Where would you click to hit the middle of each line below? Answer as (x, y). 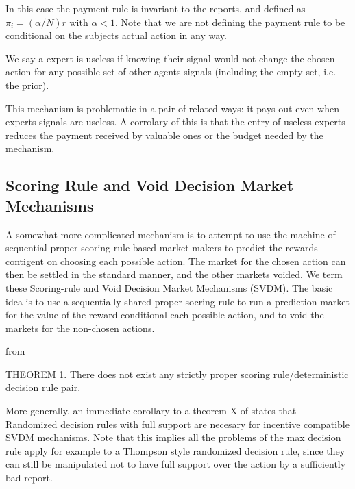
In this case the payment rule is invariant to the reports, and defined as (156, 8)
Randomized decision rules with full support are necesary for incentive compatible (177, 424)
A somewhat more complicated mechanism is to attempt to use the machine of (171, 234)
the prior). (27, 85)
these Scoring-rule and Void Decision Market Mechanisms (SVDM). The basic (169, 287)
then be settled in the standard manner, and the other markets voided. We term (174, 274)
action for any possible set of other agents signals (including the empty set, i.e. (171, 72)
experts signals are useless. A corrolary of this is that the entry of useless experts (175, 122)
